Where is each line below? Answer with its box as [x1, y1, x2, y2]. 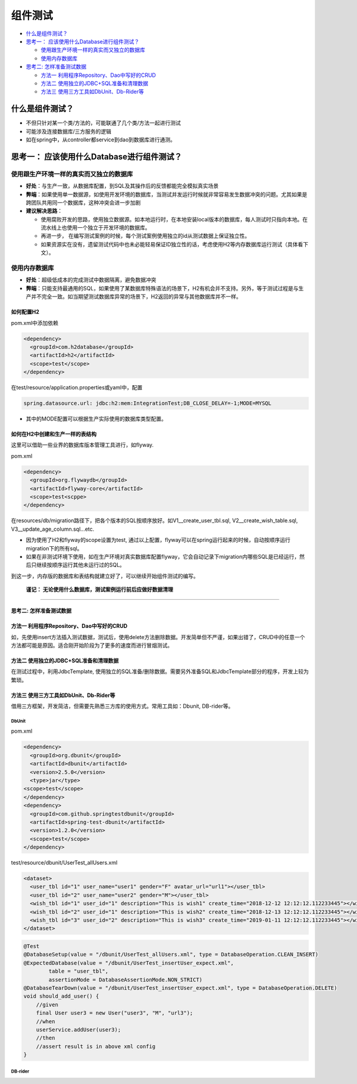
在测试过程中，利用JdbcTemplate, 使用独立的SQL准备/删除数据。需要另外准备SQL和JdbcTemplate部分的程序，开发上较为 [11, 668, 309, 675]
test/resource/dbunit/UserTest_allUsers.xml [11, 859, 118, 866]
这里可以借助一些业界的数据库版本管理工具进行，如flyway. [11, 441, 154, 448]
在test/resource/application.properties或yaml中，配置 [11, 384, 143, 391]
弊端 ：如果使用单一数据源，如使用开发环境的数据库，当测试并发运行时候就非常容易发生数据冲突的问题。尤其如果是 [26, 191, 308, 198]
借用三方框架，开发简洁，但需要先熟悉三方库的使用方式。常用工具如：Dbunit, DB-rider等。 [11, 702, 234, 710]
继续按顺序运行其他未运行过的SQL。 [36, 561, 125, 569]
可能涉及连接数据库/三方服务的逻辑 [26, 128, 112, 135]
